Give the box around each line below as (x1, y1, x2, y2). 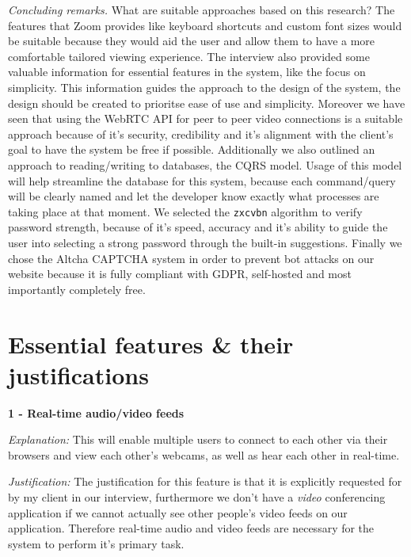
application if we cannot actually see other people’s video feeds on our (8, 504, 348, 521)
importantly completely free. (8, 280, 146, 297)
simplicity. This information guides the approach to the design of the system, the (8, 78, 401, 95)
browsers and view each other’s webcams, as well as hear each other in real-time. (8, 446, 400, 463)
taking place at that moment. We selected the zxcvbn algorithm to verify (8, 203, 363, 219)
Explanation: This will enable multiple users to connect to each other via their (8, 431, 388, 448)
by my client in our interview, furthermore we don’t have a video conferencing (8, 489, 386, 505)
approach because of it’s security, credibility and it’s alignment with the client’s (8, 125, 394, 142)
